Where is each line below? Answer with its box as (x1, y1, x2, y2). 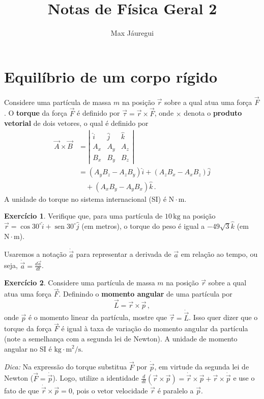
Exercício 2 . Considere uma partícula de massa (4, 277, 155, 288)
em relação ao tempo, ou (181, 249, 258, 259)
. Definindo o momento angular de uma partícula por (58, 288, 232, 299)
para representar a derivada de (76, 249, 171, 259)
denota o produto (184, 108, 242, 118)
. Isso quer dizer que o (189, 312, 258, 323)
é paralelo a (157, 385, 194, 396)
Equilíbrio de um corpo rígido (4, 66, 218, 87)
